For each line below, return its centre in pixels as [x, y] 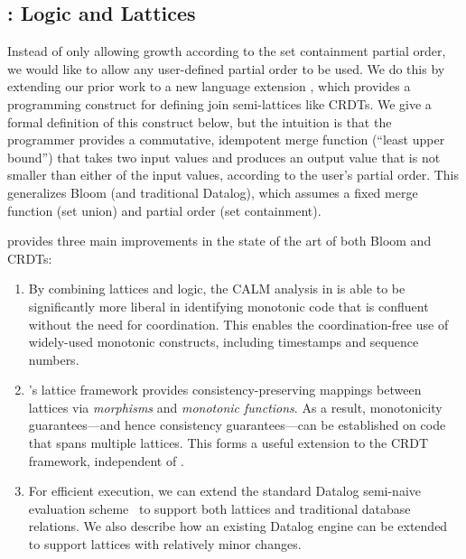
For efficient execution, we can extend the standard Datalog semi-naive [224, 491]
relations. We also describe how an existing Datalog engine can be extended [238, 526]
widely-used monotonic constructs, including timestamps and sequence [224, 342]
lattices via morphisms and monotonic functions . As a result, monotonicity [235, 407]
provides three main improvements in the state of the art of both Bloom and [219, 241]
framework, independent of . [106, 460]
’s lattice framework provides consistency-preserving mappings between [225, 390]
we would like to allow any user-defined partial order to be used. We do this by [226, 68]
